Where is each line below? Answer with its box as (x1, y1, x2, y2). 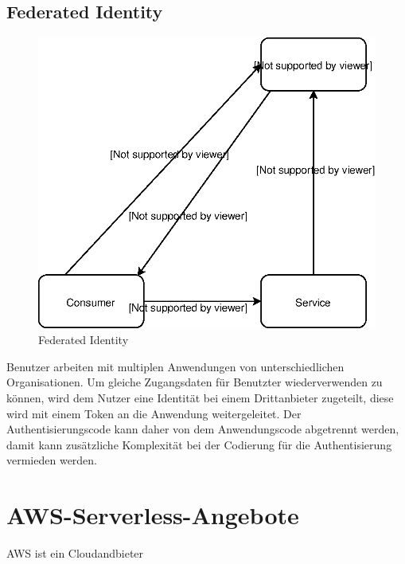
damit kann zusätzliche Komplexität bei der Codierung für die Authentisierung (6, 436, 392, 452)
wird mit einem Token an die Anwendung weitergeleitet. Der (6, 405, 302, 421)
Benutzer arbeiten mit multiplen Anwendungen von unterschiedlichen (6, 358, 345, 374)
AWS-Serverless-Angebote (6, 499, 299, 531)
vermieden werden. (6, 452, 98, 468)
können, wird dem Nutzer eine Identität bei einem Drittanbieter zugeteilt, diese (6, 389, 394, 405)
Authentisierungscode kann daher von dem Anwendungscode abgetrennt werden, (6, 421, 399, 437)
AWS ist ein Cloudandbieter (6, 545, 144, 562)
